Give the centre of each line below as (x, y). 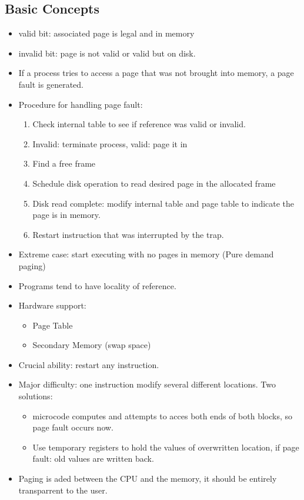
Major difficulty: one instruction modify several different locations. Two (147, 384)
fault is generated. (51, 84)
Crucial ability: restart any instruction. (89, 364)
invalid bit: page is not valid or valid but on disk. (107, 53)
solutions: (36, 396)
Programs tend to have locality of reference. (97, 285)
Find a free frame (64, 163)
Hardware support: (52, 305)
